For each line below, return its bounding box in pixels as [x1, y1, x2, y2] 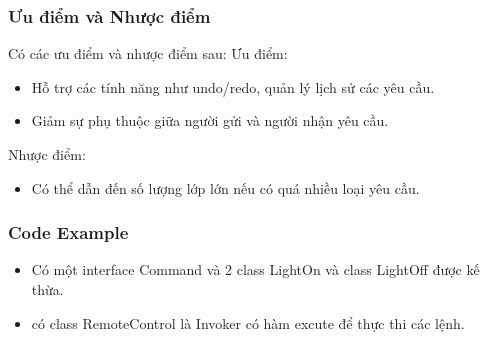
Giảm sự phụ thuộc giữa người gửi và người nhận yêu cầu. [31, 110, 389, 131]
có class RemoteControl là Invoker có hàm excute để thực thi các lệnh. [31, 312, 465, 333]
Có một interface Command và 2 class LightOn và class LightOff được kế [31, 259, 480, 280]
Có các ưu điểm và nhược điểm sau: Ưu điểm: [8, 43, 288, 64]
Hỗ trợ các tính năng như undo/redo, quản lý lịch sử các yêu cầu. [31, 76, 435, 97]
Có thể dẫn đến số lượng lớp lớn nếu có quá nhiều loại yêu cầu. [31, 177, 420, 198]
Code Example [8, 220, 129, 245]
